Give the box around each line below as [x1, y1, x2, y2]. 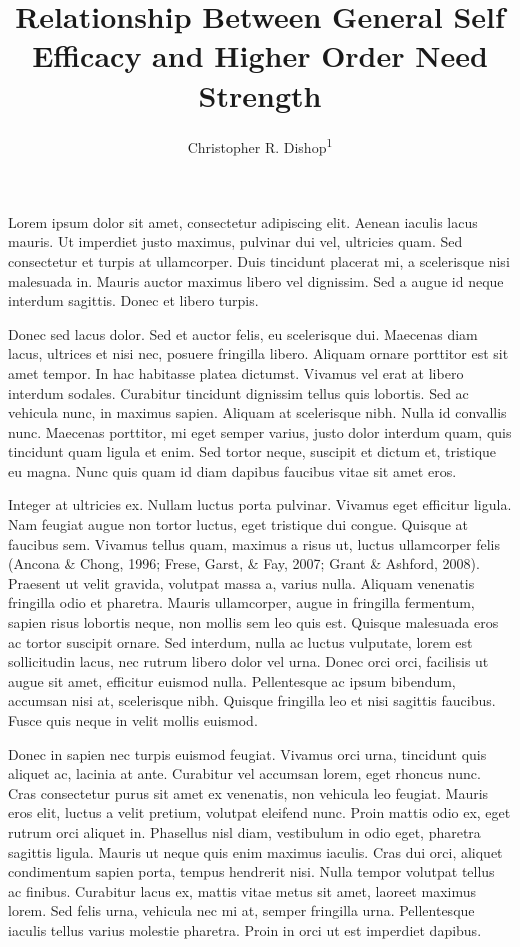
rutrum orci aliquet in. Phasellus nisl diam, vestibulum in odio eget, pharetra [8, 821, 481, 842]
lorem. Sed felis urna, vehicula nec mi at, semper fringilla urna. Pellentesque [8, 900, 475, 921]
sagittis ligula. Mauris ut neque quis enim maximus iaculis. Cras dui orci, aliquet [8, 841, 503, 862]
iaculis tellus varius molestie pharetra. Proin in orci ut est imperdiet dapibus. [8, 919, 482, 940]
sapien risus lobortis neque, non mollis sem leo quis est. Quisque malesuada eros [8, 612, 499, 633]
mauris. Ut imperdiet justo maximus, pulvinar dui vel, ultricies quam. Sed [8, 231, 463, 252]
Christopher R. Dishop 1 [187, 133, 333, 157]
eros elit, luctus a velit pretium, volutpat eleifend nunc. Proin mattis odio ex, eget [8, 802, 511, 823]
